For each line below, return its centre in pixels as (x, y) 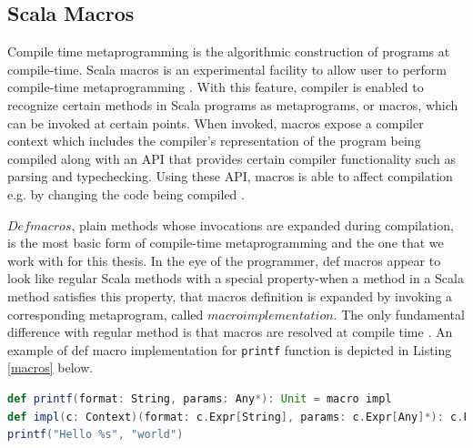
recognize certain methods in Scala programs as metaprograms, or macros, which (233, 104)
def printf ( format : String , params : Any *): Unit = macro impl (200, 398)
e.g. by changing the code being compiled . (126, 193)
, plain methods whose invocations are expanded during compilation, (262, 224)
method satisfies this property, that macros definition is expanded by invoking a (230, 295)
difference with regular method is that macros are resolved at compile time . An (230, 332)
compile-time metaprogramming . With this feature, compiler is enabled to (216, 87)
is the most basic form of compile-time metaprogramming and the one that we (226, 243)
